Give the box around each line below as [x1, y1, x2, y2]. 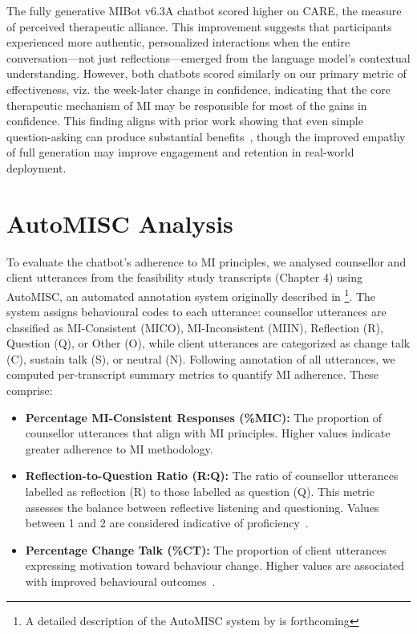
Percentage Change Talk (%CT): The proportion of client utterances [25, 541, 387, 558]
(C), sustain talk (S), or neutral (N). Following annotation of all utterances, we [6, 350, 395, 367]
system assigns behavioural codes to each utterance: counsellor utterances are [6, 303, 387, 320]
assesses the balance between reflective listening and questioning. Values [25, 498, 379, 515]
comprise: [6, 382, 53, 399]
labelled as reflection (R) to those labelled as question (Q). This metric [25, 483, 374, 500]
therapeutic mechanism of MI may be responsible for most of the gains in [6, 96, 367, 113]
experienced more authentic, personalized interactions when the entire [6, 34, 350, 51]
